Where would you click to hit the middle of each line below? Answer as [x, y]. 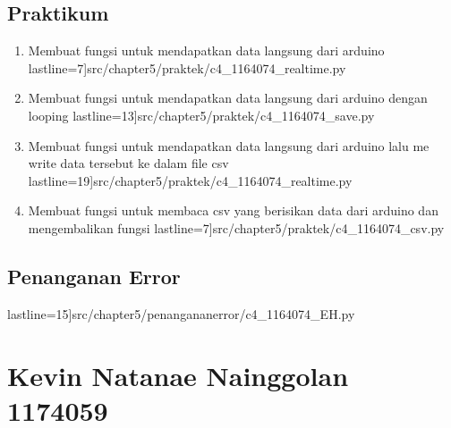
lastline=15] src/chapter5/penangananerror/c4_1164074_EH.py [181, 313]
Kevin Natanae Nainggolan [178, 375]
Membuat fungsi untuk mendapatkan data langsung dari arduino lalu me [229, 145]
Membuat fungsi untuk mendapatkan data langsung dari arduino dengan [228, 98]
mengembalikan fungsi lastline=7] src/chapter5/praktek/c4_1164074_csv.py [236, 227]
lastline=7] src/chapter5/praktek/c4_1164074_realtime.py [187, 67]
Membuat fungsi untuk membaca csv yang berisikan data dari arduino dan [233, 210]
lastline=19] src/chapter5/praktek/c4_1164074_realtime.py [190, 180]
